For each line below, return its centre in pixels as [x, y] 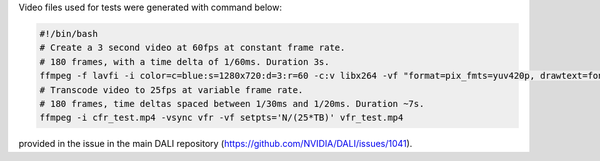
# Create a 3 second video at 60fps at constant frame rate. [192, 48]
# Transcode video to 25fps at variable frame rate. [171, 89]
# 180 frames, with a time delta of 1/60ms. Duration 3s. [184, 61]
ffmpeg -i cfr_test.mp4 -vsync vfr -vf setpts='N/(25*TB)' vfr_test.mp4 [221, 118]
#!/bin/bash [69, 33]
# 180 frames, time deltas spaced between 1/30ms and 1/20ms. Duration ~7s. [232, 103]
